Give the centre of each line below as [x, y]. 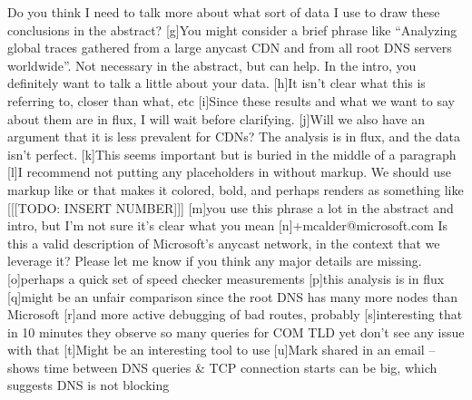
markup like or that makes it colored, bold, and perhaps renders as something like [236, 189]
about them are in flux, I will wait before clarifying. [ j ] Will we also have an [216, 118]
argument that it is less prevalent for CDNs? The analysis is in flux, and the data [234, 137]
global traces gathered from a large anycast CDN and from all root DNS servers [230, 48]
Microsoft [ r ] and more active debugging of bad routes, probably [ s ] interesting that [235, 314]
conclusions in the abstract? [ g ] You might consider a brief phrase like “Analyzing [232, 29]
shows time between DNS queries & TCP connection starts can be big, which [222, 367]
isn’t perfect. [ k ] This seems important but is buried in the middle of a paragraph [232, 154]
